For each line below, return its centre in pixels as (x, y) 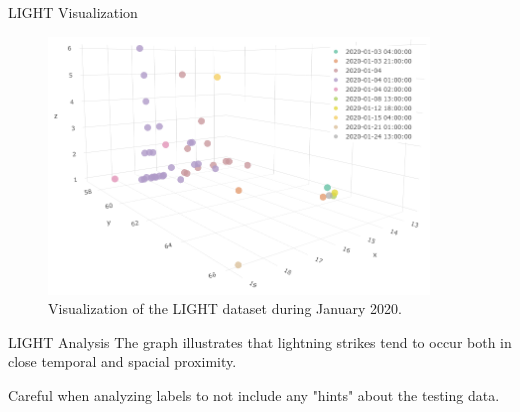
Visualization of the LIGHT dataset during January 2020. (225, 308)
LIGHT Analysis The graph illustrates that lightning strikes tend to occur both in (260, 341)
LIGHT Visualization (73, 12)
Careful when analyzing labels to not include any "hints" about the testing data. (254, 395)
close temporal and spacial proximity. (122, 361)
